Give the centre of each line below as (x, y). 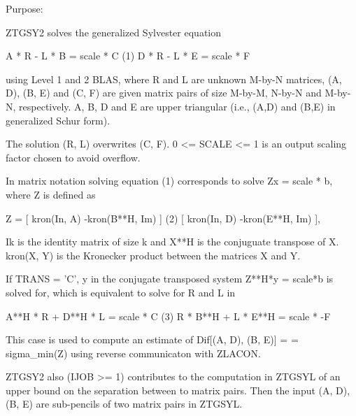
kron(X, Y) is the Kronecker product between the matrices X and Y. (153, 255)
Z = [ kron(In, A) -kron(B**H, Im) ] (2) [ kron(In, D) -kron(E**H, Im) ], (163, 218)
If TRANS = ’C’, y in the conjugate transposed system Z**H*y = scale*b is (170, 279)
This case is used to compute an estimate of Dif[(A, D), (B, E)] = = (152, 339)
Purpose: (24, 8)
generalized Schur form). (58, 120)
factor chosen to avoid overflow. (73, 157)
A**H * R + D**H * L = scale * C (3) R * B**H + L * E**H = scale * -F (168, 316)
